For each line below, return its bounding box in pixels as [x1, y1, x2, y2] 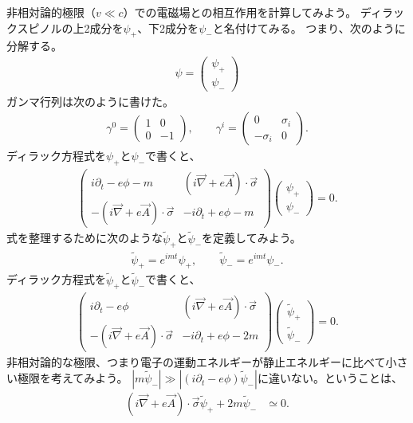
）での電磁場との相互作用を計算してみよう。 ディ [123, 4, 382, 20]
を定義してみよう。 [202, 229, 301, 246]
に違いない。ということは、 [257, 370, 403, 386]
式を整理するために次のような [6, 229, 163, 246]
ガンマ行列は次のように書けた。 [6, 92, 174, 109]
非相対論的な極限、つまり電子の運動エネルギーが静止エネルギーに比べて [6, 353, 386, 370]
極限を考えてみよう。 [17, 370, 128, 386]
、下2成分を [137, 19, 199, 36]
